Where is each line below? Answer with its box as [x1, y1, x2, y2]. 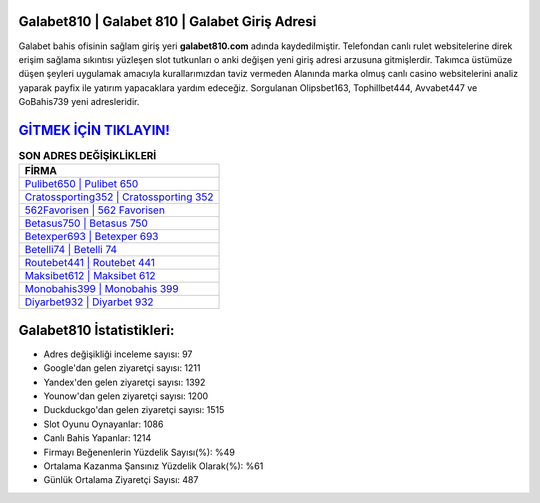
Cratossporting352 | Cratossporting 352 [24, 190, 214, 204]
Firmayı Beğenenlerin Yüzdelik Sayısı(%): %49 [43, 446, 235, 458]
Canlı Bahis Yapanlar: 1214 [43, 432, 152, 444]
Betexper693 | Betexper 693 [24, 230, 159, 244]
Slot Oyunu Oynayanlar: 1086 [43, 418, 164, 430]
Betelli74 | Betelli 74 [24, 243, 118, 257]
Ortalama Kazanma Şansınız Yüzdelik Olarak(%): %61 [43, 460, 264, 472]
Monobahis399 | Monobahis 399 [24, 282, 179, 296]
